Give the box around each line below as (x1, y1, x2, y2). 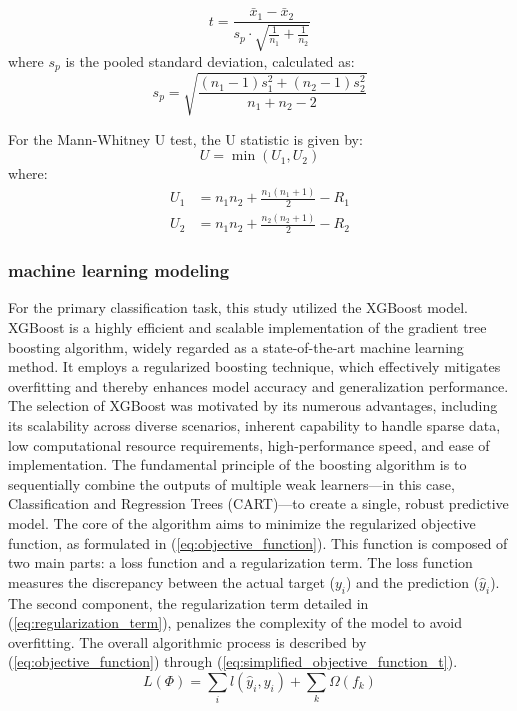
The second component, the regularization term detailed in (8, 592, 369, 613)
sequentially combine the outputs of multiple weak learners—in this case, (8, 473, 455, 494)
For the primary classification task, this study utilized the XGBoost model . (8, 297, 468, 318)
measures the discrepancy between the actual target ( (8, 571, 335, 592)
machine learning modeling (8, 258, 230, 283)
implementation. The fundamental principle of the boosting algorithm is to (8, 454, 467, 475)
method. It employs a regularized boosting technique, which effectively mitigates (8, 356, 501, 377)
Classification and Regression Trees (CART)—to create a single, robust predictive (8, 493, 509, 514)
